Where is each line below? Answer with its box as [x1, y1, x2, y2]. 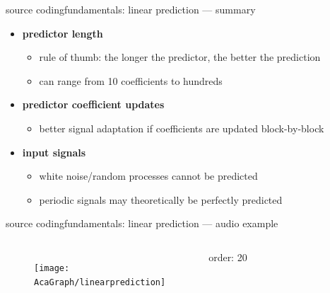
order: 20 [208, 249, 247, 264]
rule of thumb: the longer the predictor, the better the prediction [39, 50, 321, 64]
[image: [34, 263, 70, 273]
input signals [22, 144, 86, 159]
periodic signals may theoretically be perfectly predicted [39, 192, 283, 207]
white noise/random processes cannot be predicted [39, 168, 258, 183]
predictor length [22, 25, 103, 40]
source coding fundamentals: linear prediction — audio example [6, 216, 278, 231]
